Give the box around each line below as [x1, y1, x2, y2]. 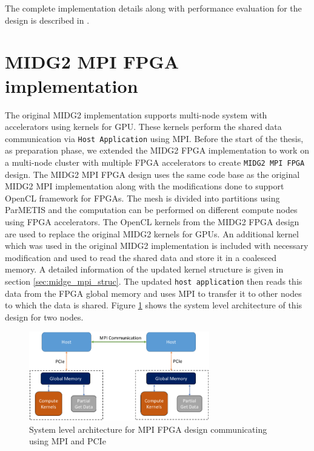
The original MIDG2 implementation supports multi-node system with [5, 108, 267, 121]
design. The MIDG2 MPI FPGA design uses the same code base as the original [5, 168, 300, 180]
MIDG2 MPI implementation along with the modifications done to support [5, 180, 284, 192]
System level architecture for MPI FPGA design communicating [29, 422, 267, 435]
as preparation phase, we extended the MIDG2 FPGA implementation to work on [5, 144, 309, 157]
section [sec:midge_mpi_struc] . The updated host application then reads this [5, 274, 302, 287]
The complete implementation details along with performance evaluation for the [5, 2, 302, 14]
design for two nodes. [5, 310, 84, 323]
